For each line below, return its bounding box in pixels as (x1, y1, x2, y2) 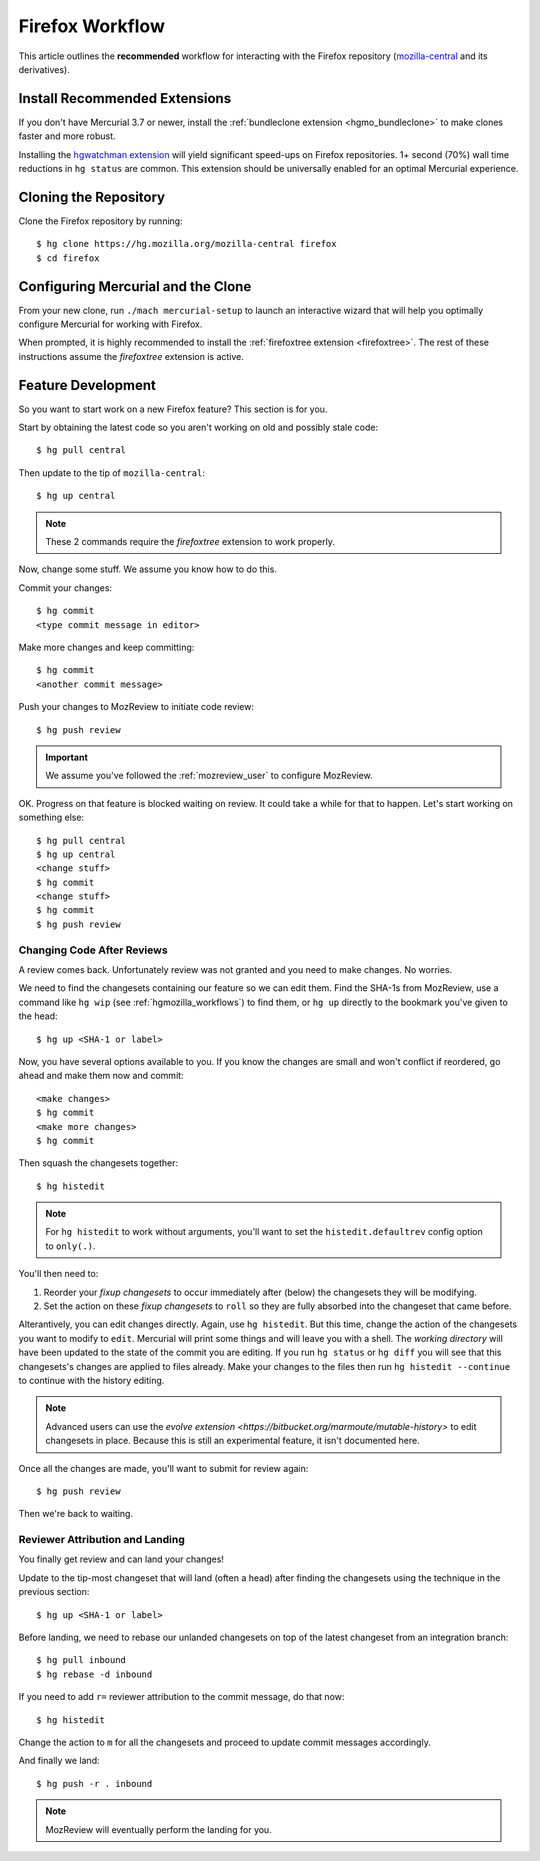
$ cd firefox (36, 252, 100, 264)
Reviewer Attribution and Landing (18, 1533, 185, 1547)
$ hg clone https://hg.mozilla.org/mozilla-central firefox (36, 238, 337, 250)
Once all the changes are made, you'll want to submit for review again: (18, 1462, 309, 1474)
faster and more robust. (18, 130, 116, 142)
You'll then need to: (18, 1268, 99, 1280)
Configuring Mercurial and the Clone (18, 278, 252, 295)
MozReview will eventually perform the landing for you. (45, 1823, 272, 1835)
